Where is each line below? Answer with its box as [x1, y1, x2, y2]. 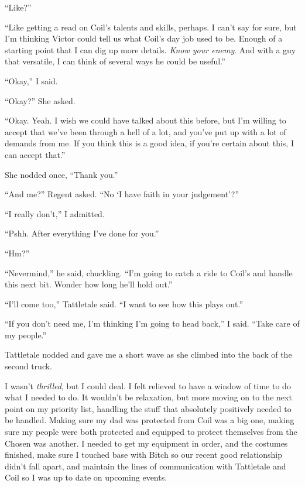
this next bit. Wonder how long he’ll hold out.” [5, 278, 173, 290]
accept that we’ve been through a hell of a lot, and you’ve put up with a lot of [5, 125, 286, 138]
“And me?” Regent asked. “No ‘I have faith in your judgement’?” [5, 188, 239, 200]
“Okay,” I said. [5, 74, 58, 87]
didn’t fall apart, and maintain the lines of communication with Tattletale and [5, 459, 286, 472]
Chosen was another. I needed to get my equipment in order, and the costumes [5, 437, 288, 449]
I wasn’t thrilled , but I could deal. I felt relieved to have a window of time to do [5, 379, 291, 392]
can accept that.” [5, 148, 66, 160]
